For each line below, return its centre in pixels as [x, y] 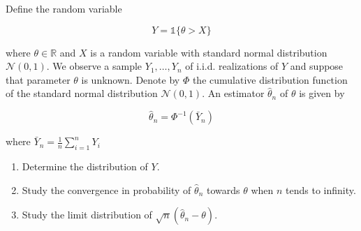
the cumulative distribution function [270, 79]
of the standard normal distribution [82, 93]
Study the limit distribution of [87, 215]
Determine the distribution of [85, 166]
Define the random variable [64, 8]
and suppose [317, 66]
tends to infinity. [321, 189]
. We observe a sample [94, 66]
